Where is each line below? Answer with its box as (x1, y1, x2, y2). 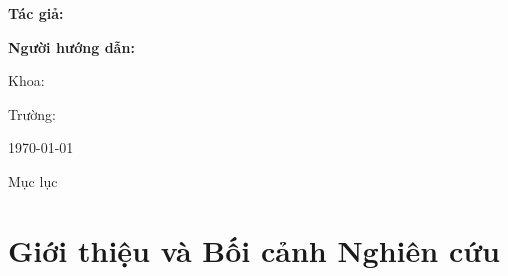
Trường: (8, 103, 56, 124)
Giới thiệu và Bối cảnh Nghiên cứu (8, 229, 500, 270)
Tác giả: (8, 3, 64, 23)
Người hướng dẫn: (8, 36, 135, 57)
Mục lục (8, 170, 58, 191)
